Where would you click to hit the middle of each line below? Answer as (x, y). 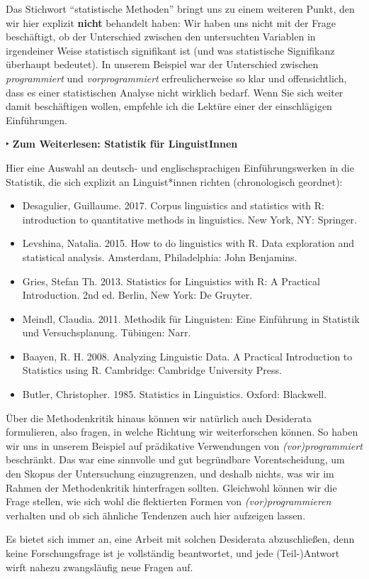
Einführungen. (37, 120)
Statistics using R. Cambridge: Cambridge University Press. (152, 370)
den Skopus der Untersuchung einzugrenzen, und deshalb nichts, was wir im (170, 474)
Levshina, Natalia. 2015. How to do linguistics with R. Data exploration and (188, 243)
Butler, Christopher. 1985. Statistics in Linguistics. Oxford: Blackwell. (175, 394)
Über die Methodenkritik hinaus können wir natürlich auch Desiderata (159, 418)
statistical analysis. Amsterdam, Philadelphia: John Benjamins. (160, 257)
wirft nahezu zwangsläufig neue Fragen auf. (100, 567)
